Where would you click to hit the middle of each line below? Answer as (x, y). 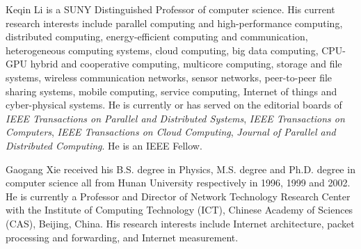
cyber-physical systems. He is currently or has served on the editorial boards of (174, 105)
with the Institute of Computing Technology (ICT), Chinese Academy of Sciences (179, 210)
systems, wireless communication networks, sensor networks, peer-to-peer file (169, 77)
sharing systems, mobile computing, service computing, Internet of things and (171, 91)
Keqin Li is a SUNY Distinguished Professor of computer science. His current (170, 9)
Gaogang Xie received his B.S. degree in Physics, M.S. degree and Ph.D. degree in (180, 169)
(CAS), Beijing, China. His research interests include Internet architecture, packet (180, 223)
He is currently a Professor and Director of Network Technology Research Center (178, 196)
